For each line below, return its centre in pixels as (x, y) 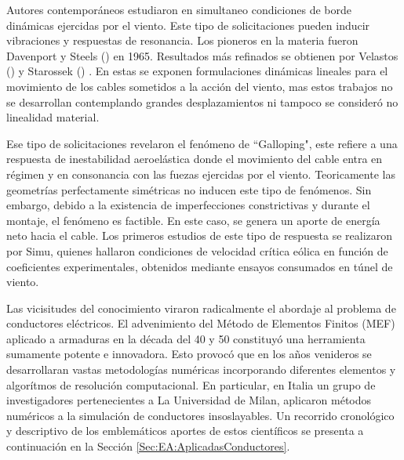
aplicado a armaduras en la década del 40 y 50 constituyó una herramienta (186, 338)
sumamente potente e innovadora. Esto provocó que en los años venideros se (189, 354)
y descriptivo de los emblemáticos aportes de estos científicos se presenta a (185, 431)
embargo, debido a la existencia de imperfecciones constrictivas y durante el (188, 205)
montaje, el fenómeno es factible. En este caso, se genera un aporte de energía (193, 220)
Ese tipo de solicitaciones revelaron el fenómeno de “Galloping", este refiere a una (202, 143)
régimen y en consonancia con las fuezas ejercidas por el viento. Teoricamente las (201, 174)
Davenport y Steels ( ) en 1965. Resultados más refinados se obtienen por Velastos (202, 55)
